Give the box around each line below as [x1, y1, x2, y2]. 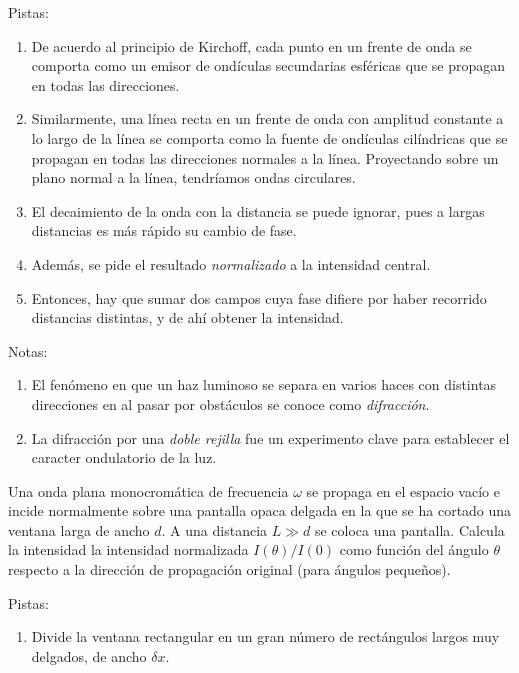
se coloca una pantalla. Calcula [314, 519, 505, 540]
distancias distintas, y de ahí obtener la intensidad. [31, 307, 344, 328]
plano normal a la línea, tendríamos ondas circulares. [31, 167, 356, 188]
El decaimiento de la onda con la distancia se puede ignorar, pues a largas [31, 200, 485, 221]
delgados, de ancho [31, 645, 147, 666]
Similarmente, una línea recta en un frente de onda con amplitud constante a [31, 108, 504, 129]
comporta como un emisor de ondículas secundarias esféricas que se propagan [31, 55, 505, 76]
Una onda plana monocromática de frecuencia [8, 480, 289, 501]
